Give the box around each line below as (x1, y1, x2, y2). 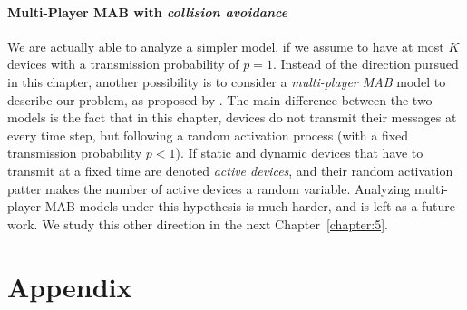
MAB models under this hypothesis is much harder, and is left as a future (44, 197, 456, 216)
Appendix (7, 267, 132, 305)
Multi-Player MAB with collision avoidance (7, 2, 288, 21)
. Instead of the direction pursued (272, 54, 459, 73)
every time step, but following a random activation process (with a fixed (7, 125, 409, 144)
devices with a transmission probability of (7, 54, 239, 73)
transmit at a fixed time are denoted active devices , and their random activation (7, 160, 453, 179)
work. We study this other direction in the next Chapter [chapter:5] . (7, 214, 389, 233)
